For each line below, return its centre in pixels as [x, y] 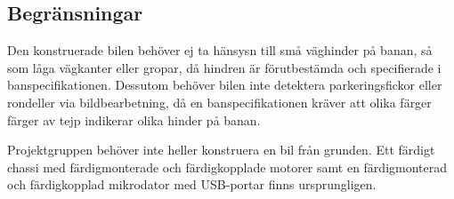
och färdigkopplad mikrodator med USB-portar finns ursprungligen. [192, 184]
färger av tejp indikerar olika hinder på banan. [134, 119]
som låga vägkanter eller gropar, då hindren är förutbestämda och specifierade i [224, 67]
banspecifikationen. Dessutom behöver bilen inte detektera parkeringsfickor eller [225, 85]
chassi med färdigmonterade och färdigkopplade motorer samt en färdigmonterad [227, 167]
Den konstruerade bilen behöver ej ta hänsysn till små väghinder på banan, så [220, 50]
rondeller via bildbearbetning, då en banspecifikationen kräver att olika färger [219, 102]
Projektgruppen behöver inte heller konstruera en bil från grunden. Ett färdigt [221, 150]
